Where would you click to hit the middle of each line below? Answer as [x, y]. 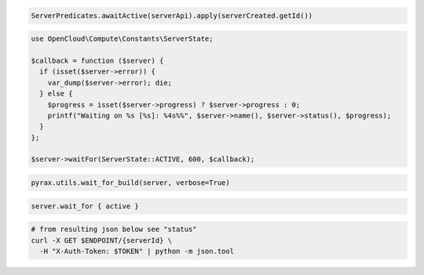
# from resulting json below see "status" [114, 230]
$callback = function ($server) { [97, 60]
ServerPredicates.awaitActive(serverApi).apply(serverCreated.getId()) [172, 15]
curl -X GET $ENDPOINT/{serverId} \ [102, 240]
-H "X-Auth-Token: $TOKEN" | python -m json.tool [137, 251]
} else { [56, 94]
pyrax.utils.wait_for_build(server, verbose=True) [131, 183]
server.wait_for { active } [85, 206]
